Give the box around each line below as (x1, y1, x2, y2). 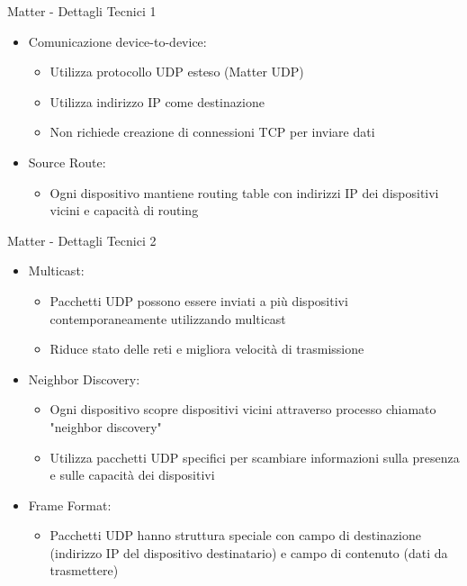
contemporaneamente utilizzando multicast (49, 309, 286, 328)
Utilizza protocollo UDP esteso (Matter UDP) (49, 62, 304, 81)
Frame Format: (28, 495, 112, 514)
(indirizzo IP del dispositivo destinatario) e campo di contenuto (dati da (49, 543, 448, 562)
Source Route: (28, 152, 106, 171)
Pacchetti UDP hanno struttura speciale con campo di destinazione (49, 526, 421, 545)
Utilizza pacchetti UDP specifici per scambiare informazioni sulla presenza (49, 447, 460, 466)
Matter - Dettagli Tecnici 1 (7, 2, 157, 20)
